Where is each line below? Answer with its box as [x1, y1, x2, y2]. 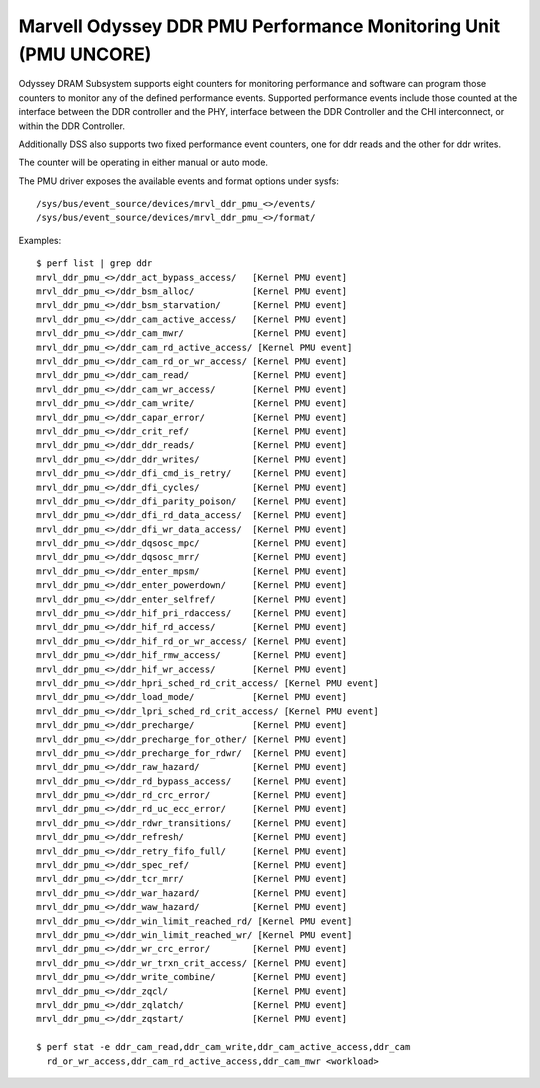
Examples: [18, 234, 62, 246]
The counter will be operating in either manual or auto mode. [18, 156, 269, 169]
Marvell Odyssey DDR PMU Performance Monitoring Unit [18, 15, 501, 37]
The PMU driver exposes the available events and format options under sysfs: [18, 175, 339, 187]
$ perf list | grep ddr [36, 258, 153, 269]
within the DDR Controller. [18, 120, 125, 132]
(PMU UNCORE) [18, 43, 152, 65]
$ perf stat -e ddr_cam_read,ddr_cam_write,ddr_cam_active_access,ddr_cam [36, 1041, 411, 1053]
